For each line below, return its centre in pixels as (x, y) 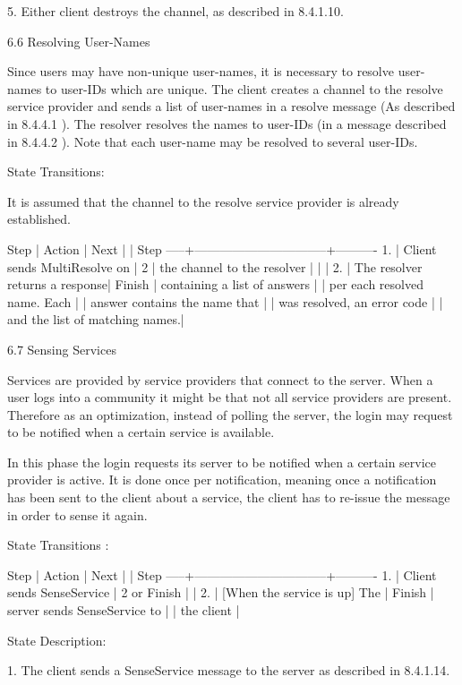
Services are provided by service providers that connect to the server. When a (220, 379)
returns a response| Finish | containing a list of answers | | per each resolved (215, 284)
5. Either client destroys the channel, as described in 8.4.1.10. (175, 11)
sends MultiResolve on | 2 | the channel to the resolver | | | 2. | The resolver (215, 266)
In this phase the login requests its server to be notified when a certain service (222, 462)
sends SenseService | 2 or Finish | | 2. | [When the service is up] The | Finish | (221, 592)
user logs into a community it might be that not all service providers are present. (230, 397)
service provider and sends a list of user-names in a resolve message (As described (231, 106)
